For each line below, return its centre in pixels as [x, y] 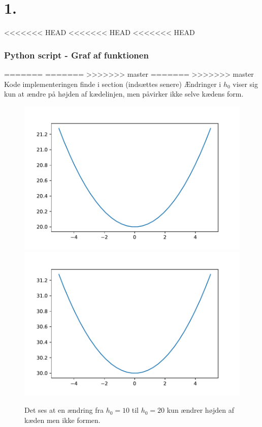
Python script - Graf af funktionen [76, 55]
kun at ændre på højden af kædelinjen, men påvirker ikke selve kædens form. [124, 94]
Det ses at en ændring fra [64, 410]
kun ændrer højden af [201, 410]
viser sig [245, 84]
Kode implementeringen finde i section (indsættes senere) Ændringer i [113, 84]
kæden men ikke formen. [62, 420]
